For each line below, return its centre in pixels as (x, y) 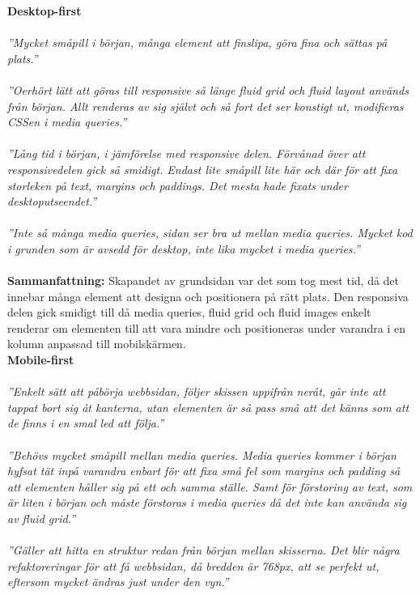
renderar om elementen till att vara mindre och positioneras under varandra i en (207, 327)
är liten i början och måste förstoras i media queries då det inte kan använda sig (207, 502)
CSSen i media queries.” (67, 122)
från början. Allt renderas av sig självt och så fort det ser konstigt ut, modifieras (206, 106)
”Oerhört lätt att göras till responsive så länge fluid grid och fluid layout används (208, 89)
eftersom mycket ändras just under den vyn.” (118, 582)
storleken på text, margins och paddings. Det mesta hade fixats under (178, 185)
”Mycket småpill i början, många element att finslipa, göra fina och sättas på (197, 42)
